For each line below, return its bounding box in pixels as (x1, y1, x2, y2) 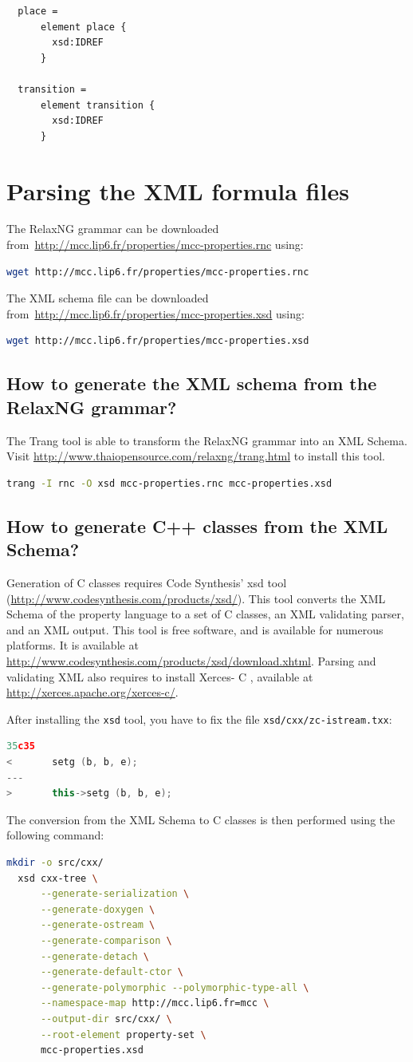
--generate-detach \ (40, 950, 149, 962)
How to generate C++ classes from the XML (6, 513, 388, 538)
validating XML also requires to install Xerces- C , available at (6, 668, 313, 685)
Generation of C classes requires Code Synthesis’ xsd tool (6, 574, 287, 590)
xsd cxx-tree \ (18, 872, 98, 884)
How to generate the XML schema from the (6, 371, 377, 396)
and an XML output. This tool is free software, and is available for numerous (6, 621, 383, 638)
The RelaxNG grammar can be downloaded (6, 220, 219, 237)
